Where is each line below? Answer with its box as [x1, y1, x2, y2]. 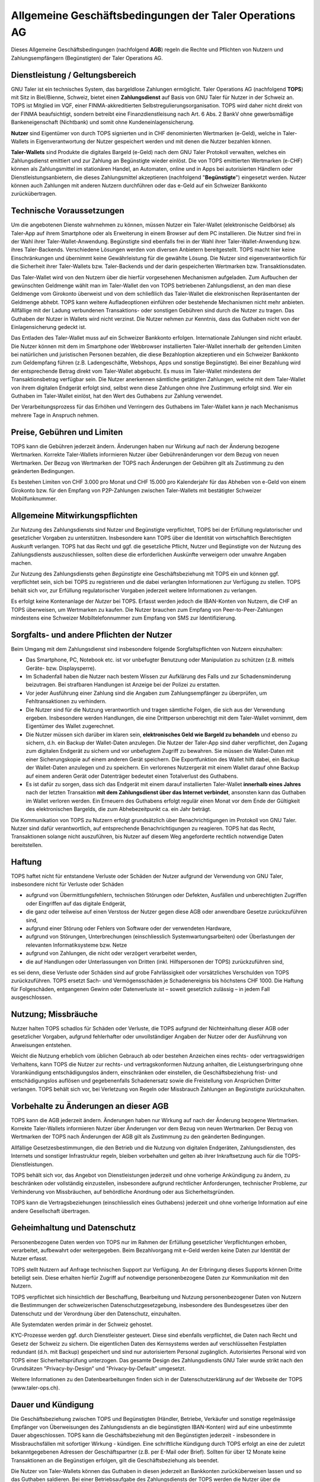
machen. [11, 559, 33, 566]
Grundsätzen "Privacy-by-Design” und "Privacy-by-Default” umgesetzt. [11, 1365, 186, 1372]
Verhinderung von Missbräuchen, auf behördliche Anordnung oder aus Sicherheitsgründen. [11, 1188, 235, 1195]
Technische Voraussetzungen [11, 206, 124, 216]
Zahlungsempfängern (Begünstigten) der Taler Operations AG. [11, 54, 163, 62]
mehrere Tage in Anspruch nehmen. [11, 411, 99, 419]
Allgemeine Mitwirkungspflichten [11, 510, 138, 520]
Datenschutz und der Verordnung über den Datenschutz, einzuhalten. [11, 1310, 181, 1317]
